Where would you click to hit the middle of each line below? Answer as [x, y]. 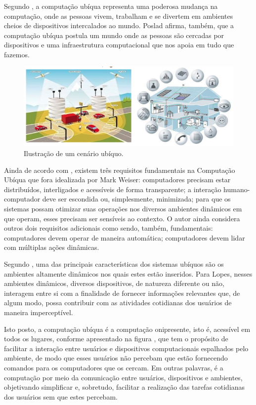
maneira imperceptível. [39, 312]
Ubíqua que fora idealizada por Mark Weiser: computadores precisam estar [117, 180]
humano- [237, 189]
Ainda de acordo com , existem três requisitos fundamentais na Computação [120, 170]
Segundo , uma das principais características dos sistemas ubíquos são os [114, 263]
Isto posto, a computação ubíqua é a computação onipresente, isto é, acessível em [127, 329]
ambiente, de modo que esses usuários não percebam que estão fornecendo [116, 358]
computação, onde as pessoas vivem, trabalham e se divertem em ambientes [119, 16]
